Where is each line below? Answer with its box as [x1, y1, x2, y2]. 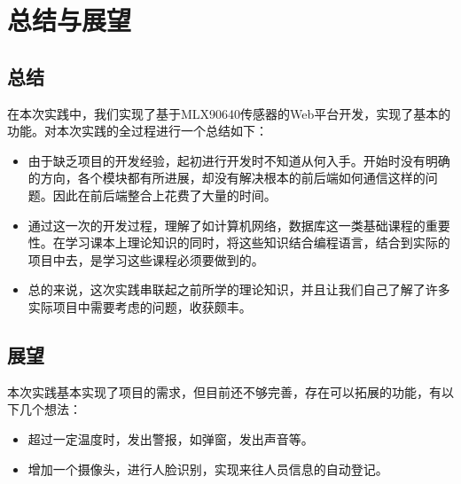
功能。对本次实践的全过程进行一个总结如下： [7, 121, 268, 140]
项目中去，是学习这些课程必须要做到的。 [27, 250, 264, 269]
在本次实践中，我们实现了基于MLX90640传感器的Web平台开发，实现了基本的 [7, 104, 451, 122]
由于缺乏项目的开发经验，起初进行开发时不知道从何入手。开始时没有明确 [27, 151, 450, 169]
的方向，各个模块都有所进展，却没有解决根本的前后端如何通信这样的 [27, 168, 426, 187]
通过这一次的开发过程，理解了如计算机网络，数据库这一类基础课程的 [27, 215, 426, 234]
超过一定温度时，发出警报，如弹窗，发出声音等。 [27, 429, 314, 448]
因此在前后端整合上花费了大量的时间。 [52, 185, 277, 204]
